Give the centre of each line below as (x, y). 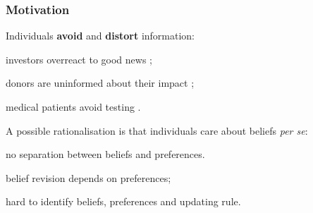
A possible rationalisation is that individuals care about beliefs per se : (157, 130)
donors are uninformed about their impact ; (100, 83)
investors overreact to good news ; (79, 59)
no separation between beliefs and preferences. (105, 154)
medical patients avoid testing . (73, 107)
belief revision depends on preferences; (88, 177)
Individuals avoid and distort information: (100, 36)
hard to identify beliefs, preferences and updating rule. (123, 201)
